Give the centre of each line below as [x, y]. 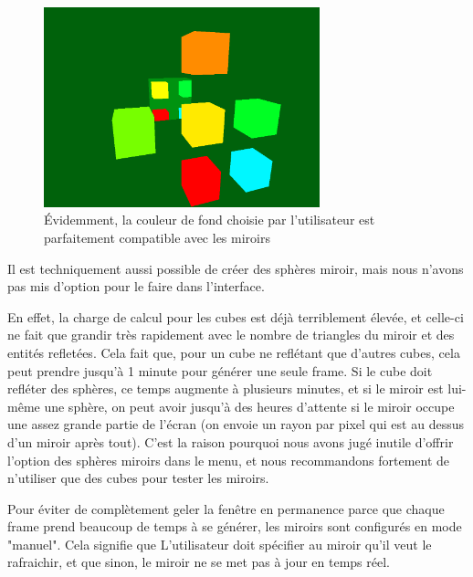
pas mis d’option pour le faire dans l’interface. [136, 286]
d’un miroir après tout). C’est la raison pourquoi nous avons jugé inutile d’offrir [231, 441]
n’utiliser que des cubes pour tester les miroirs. [138, 478]
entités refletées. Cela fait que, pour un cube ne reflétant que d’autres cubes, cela [234, 352]
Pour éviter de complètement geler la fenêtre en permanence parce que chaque [226, 508]
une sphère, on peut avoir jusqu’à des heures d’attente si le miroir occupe [249, 406]
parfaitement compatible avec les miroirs [157, 237]
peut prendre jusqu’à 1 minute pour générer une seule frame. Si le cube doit [220, 370]
